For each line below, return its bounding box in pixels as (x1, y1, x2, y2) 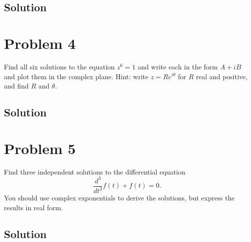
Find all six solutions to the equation (4, 61, 115, 71)
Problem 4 (4, 33, 76, 53)
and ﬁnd (4, 81, 29, 91)
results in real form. (4, 202, 63, 212)
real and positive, (196, 71, 248, 81)
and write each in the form (137, 61, 218, 71)
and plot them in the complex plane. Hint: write (4, 71, 149, 81)
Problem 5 (4, 138, 76, 158)
